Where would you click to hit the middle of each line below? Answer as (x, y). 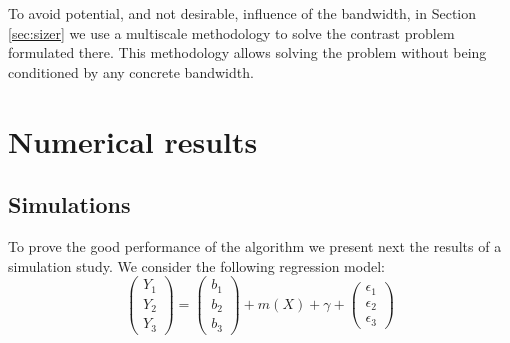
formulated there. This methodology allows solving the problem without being (247, 52)
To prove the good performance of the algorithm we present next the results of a (255, 245)
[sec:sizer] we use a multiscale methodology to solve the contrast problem (231, 32)
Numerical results (133, 140)
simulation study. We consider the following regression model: (196, 265)
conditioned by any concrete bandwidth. (131, 71)
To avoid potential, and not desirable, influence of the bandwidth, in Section (242, 13)
